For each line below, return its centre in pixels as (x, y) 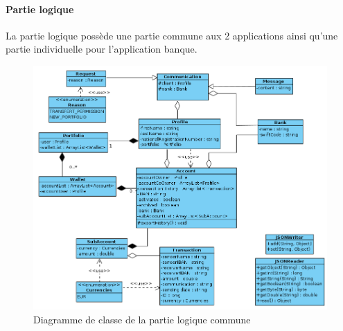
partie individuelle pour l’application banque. (102, 49)
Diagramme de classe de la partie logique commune (142, 319)
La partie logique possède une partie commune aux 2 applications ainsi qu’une (172, 35)
